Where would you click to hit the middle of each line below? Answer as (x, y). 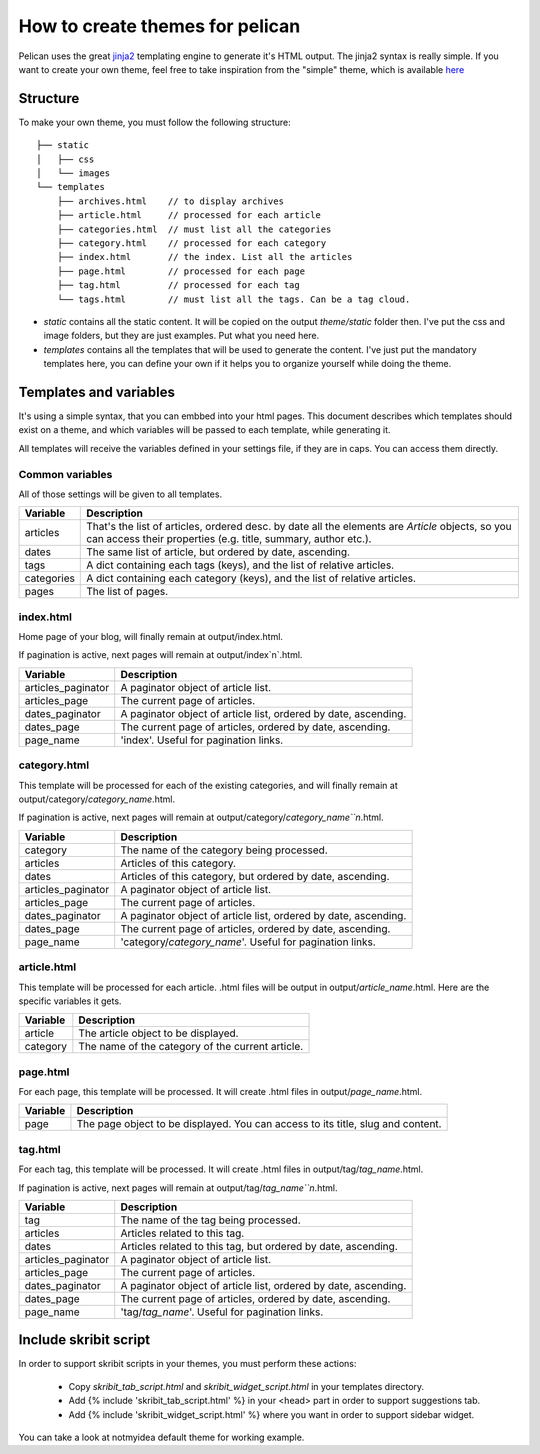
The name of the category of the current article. (191, 1047)
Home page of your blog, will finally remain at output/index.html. (151, 637)
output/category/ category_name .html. (96, 799)
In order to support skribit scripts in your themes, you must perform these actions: (187, 1364)
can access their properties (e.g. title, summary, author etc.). (229, 539)
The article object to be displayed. (158, 1033)
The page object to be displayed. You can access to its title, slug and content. (259, 1124)
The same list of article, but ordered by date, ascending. (218, 552)
